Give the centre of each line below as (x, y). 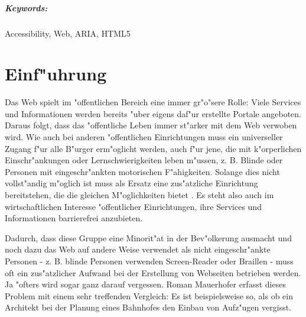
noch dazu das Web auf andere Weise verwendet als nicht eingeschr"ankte (138, 249)
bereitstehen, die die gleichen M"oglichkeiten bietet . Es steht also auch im (139, 195)
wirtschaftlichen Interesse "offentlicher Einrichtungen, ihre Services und (133, 206)
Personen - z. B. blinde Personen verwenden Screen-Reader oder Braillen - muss (149, 261)
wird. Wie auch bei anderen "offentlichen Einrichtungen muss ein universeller (144, 137)
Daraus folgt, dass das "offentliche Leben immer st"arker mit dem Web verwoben (151, 125)
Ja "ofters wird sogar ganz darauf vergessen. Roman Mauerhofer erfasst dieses (145, 284)
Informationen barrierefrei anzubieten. (74, 218)
